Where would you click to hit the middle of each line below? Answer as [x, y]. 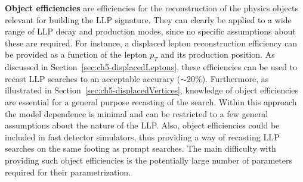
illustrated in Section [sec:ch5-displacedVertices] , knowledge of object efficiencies [152, 90]
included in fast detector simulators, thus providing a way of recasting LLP [142, 136]
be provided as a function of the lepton [76, 54]
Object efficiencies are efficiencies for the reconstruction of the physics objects [151, 8]
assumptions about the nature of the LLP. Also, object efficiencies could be [142, 125]
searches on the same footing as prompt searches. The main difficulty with [140, 148]
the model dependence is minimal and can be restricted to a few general [137, 113]
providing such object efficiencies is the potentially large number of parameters [149, 160]
